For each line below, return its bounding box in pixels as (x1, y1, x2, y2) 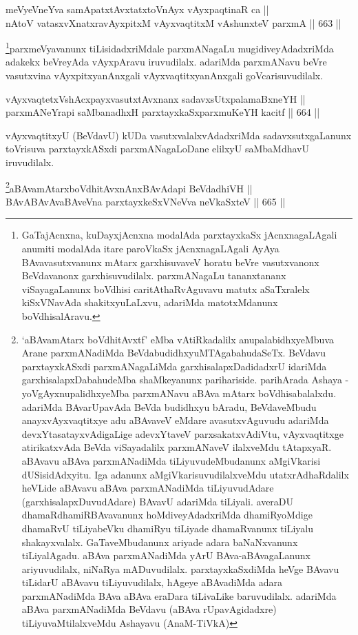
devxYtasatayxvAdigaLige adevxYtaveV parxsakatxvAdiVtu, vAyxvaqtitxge (21, 426, 344, 441)
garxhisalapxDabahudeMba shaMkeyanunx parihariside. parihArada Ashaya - (21, 372, 349, 387)
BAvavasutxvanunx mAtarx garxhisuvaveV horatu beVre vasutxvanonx (21, 254, 319, 269)
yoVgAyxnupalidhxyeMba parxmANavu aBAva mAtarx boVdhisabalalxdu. (21, 385, 337, 400)
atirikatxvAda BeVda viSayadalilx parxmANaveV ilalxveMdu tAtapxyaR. (21, 440, 332, 454)
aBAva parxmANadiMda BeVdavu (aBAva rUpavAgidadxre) (21, 602, 277, 616)
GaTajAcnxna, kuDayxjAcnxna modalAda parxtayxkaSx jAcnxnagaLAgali (21, 228, 337, 242)
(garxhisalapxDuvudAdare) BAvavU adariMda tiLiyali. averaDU (21, 494, 294, 508)
